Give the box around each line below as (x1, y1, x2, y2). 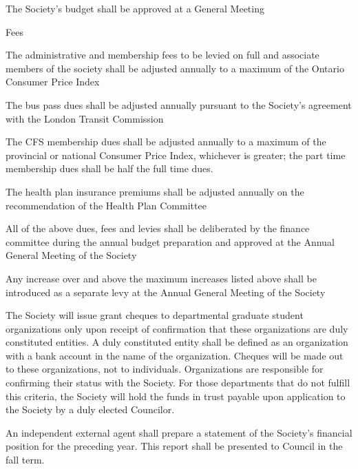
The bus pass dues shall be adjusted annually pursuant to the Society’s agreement (6, 97, 352, 112)
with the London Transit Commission (6, 111, 164, 125)
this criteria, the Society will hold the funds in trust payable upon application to (6, 388, 346, 403)
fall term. (6, 452, 45, 467)
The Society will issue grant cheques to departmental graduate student (6, 308, 304, 322)
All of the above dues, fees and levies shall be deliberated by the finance (6, 221, 310, 236)
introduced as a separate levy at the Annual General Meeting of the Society (6, 284, 326, 299)
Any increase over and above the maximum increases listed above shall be (6, 271, 317, 285)
